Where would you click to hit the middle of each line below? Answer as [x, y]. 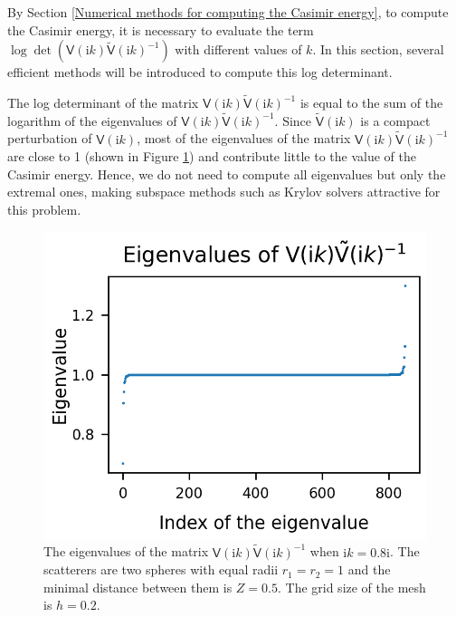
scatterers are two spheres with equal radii [161, 569]
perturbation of [50, 138]
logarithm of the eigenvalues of [92, 120]
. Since [293, 120]
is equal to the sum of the [371, 102]
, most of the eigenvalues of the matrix [244, 138]
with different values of [238, 49]
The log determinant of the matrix [103, 102]
